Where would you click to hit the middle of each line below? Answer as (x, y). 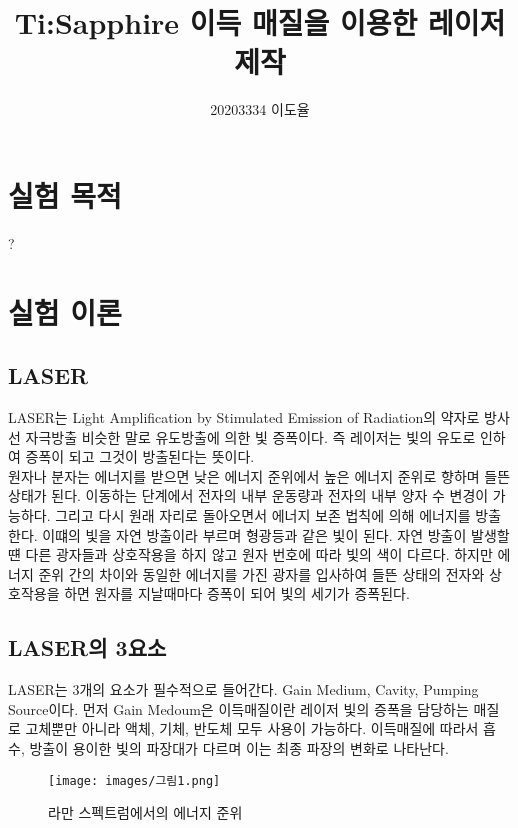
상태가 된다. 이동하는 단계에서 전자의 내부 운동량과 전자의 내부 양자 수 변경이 (248, 495)
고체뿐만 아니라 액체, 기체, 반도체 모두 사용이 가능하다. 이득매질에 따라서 (252, 728)
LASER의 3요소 (87, 647)
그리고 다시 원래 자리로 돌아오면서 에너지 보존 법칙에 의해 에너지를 (263, 514)
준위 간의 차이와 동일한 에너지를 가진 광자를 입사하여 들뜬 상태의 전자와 (261, 573)
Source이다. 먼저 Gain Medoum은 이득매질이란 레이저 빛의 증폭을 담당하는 (238, 708)
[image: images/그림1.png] (134, 780)
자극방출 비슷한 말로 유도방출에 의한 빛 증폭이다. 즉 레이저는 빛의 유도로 (250, 436)
